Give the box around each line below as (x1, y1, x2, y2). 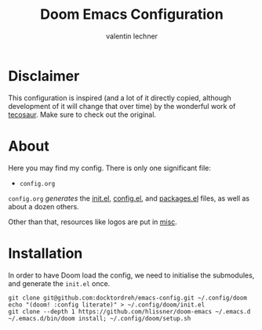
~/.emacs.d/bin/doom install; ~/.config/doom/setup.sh (8, 314, 191, 322)
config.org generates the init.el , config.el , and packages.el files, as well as (8, 194, 250, 203)
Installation (8, 245, 83, 262)
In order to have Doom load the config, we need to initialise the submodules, (8, 270, 255, 280)
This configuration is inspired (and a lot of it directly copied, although (8, 92, 231, 103)
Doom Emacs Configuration (40, 5, 224, 24)
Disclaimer (8, 67, 80, 85)
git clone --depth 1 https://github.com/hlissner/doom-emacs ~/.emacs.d (8, 307, 251, 315)
